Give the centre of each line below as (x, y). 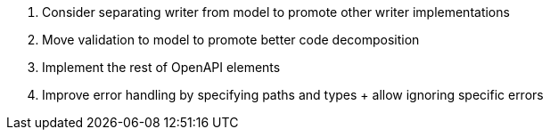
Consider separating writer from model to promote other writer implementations (276, 12)
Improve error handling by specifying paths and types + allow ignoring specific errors (293, 95)
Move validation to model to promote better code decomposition (231, 40)
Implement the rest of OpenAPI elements (161, 67)
